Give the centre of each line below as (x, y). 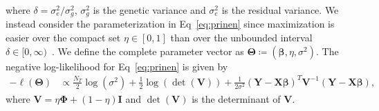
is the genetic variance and (149, 10)
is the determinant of (236, 98)
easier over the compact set (63, 38)
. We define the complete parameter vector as (148, 51)
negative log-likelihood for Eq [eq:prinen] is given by (117, 66)
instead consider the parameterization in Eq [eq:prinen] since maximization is (170, 24)
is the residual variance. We (280, 10)
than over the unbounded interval (241, 38)
